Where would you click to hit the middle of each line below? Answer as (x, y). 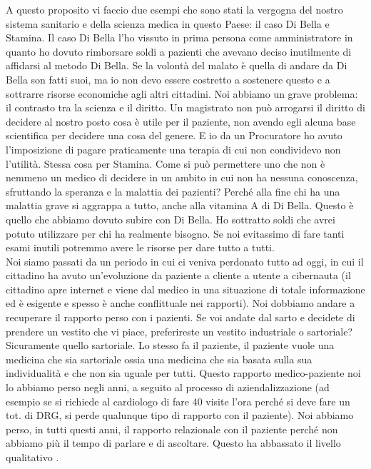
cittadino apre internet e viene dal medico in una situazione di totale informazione (185, 289)
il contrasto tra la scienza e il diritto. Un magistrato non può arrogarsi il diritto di (185, 107)
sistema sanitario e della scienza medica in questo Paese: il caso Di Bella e (168, 23)
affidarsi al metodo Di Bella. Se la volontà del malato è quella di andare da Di (177, 65)
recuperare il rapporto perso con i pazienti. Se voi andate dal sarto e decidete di (181, 317)
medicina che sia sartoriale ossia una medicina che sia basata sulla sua (159, 359)
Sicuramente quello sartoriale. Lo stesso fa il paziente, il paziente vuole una (170, 345)
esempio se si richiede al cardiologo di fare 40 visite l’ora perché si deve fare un (178, 401)
